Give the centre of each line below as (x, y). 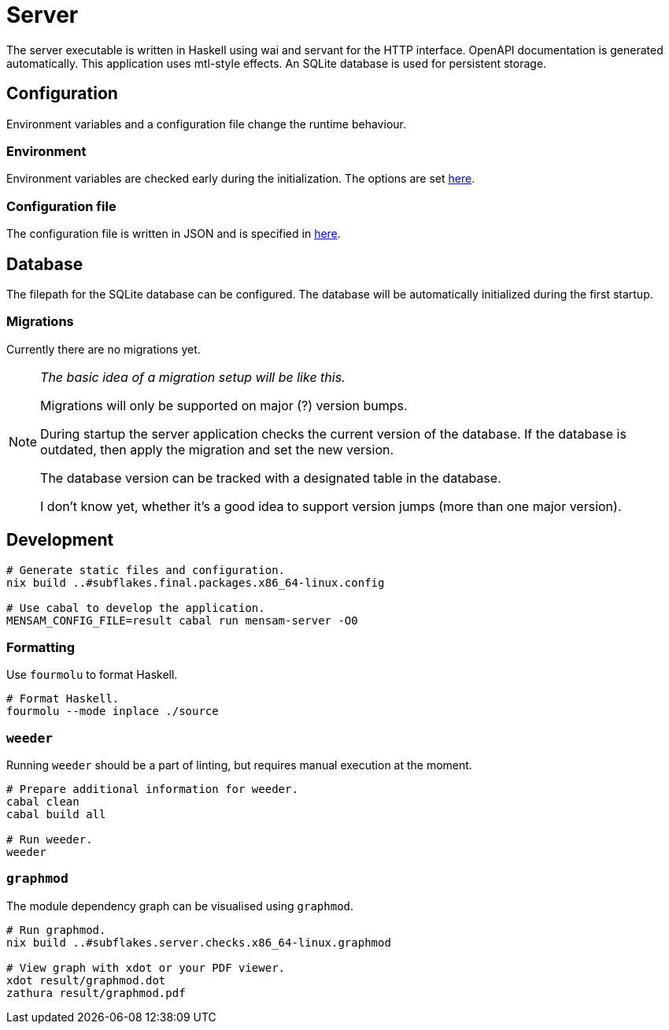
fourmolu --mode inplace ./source (113, 711)
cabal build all (56, 815)
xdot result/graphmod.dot (86, 980)
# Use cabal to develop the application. (136, 608)
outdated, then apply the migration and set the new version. (217, 449)
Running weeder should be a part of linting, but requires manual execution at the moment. (239, 765)
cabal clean (43, 802)
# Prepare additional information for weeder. (152, 789)
